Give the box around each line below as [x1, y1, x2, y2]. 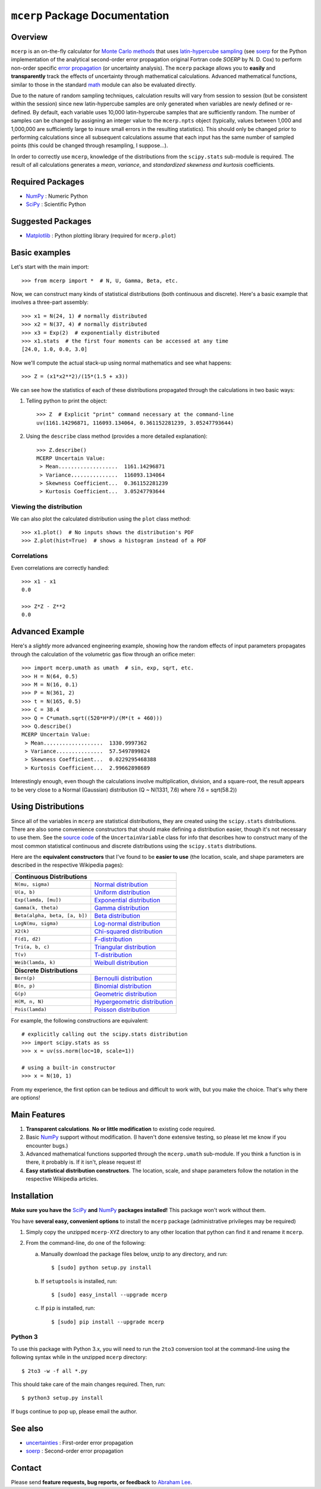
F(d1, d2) [14, 936, 42, 942]
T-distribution [94, 951, 133, 959]
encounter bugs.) [26, 1142, 68, 1149]
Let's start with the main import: [11, 263, 89, 270]
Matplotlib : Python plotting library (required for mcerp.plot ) [26, 232, 177, 239]
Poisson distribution [94, 1005, 150, 1014]
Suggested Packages [11, 216, 92, 226]
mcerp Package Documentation [11, 9, 169, 22]
